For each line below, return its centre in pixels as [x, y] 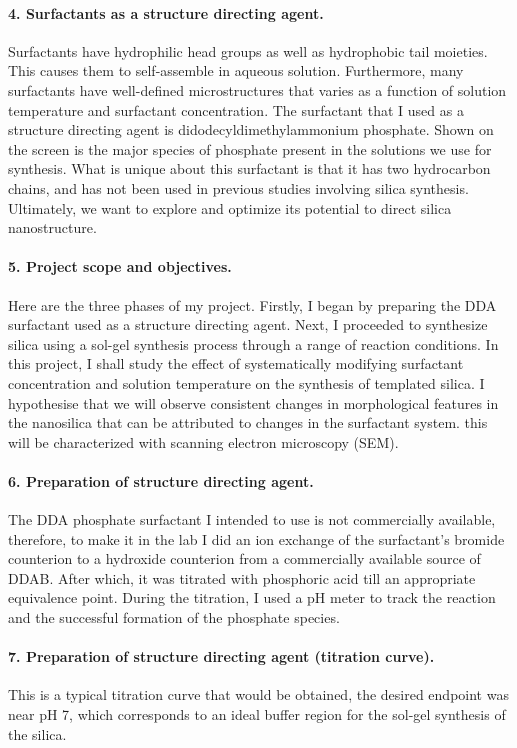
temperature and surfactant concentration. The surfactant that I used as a [236, 109]
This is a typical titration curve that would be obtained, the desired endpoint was [258, 694]
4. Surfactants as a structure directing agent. [166, 12]
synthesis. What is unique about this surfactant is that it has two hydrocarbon [249, 168]
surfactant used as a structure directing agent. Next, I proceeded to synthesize [248, 324]
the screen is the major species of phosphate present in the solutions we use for [250, 148]
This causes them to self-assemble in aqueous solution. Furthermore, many [236, 70]
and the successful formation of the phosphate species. [174, 617]
